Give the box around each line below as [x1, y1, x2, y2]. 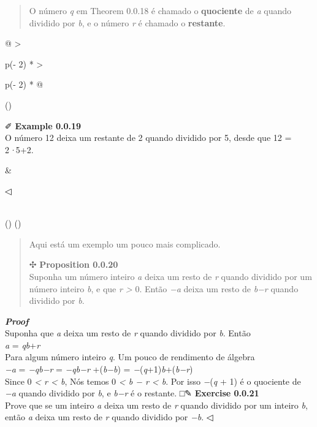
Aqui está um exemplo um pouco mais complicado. [29, 237, 221, 250]
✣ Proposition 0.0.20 [29, 258, 118, 271]
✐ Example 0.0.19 [5, 119, 82, 132]
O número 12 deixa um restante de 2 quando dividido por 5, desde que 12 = [5, 131, 292, 144]
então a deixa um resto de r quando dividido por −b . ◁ [5, 410, 213, 423]
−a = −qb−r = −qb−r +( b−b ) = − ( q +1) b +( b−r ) [5, 363, 193, 376]
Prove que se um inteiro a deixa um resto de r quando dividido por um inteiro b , [5, 398, 308, 411]
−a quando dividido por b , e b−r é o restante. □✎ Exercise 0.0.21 [5, 387, 259, 399]
